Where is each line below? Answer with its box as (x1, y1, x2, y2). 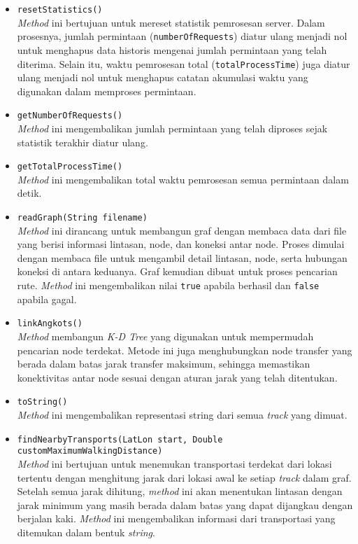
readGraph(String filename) (17, 213, 148, 223)
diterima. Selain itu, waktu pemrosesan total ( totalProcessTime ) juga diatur (17, 56, 350, 71)
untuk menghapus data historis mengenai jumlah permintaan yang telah (17, 42, 327, 57)
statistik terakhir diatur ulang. (17, 134, 148, 149)
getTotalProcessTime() (17, 162, 123, 172)
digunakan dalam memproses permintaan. (17, 83, 196, 98)
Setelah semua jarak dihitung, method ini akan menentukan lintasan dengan (17, 484, 343, 498)
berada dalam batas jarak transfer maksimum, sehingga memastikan (17, 356, 310, 371)
